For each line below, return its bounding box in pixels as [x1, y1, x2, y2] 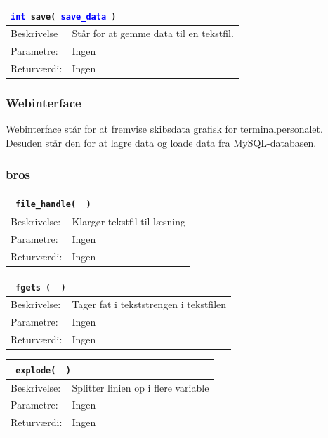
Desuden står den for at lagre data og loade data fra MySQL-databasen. [6, 135, 317, 150]
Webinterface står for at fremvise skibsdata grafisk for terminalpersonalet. [6, 121, 323, 136]
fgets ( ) [15, 282, 66, 293]
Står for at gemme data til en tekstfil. [72, 26, 234, 41]
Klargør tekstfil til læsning [72, 214, 186, 229]
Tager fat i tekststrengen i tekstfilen [72, 297, 227, 312]
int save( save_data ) [11, 11, 117, 22]
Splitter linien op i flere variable [72, 380, 209, 394]
